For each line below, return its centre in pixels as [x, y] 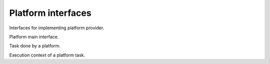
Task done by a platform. [35, 46]
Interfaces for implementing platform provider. [57, 28]
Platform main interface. [34, 37]
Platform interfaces [50, 13]
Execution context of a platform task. [47, 55]
